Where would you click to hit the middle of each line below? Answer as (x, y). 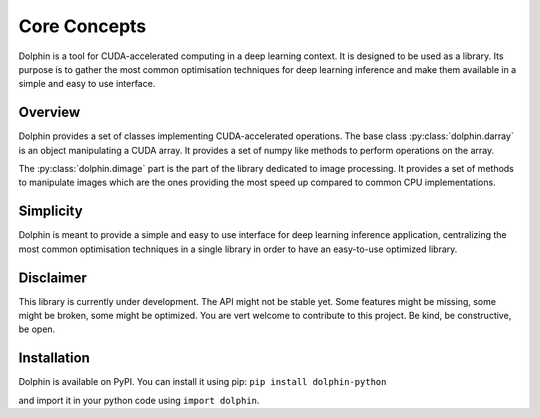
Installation (54, 358)
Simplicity (51, 211)
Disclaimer (52, 277)
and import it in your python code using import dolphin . (139, 400)
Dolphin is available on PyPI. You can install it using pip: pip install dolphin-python (202, 382)
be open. (37, 329)
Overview (49, 112)
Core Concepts (82, 26)
